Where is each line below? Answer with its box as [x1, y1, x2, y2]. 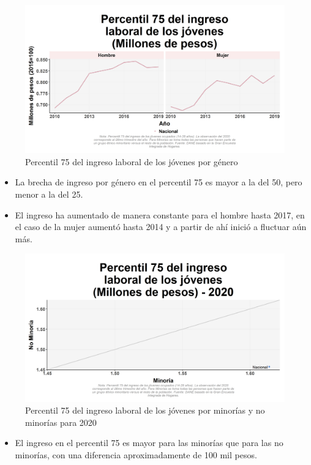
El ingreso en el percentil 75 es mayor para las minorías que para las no [15, 436, 283, 449]
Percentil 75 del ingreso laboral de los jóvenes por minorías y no [25, 404, 265, 417]
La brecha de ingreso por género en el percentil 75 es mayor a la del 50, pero [15, 176, 302, 188]
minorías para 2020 [25, 415, 97, 428]
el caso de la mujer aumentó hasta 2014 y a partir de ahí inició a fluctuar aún [15, 220, 307, 233]
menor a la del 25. [15, 188, 83, 200]
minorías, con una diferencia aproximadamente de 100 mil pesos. [15, 448, 257, 461]
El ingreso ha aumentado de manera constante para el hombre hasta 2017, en [15, 208, 305, 221]
